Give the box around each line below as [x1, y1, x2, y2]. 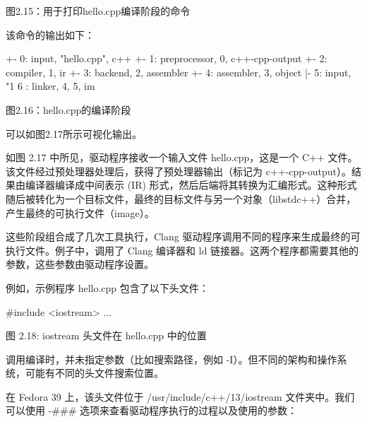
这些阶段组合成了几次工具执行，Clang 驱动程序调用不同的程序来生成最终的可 [6, 229, 361, 244]
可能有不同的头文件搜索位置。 [25, 365, 164, 380]
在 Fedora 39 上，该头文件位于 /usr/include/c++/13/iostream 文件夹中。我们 [6, 389, 355, 404]
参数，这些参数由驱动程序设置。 [6, 257, 154, 271]
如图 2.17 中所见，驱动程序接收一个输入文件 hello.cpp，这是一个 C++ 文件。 [6, 150, 358, 165]
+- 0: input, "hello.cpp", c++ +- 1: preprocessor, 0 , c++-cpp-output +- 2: [6, 51, 327, 66]
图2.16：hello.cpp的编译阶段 [6, 102, 131, 117]
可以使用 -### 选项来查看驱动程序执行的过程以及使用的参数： [6, 403, 297, 418]
